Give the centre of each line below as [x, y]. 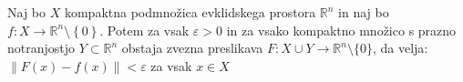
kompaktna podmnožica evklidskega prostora [190, 12]
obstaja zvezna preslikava [192, 48]
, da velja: [400, 48]
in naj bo [364, 12]
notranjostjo [41, 48]
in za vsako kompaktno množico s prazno [341, 30]
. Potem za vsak [144, 30]
